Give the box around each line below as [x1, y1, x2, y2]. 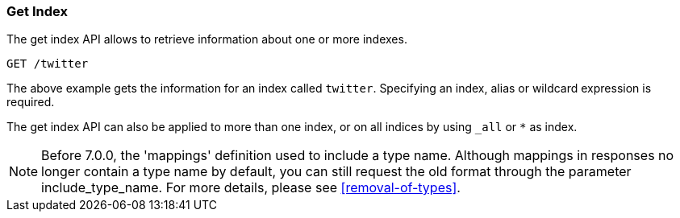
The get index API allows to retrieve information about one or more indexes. [6, 32, 407, 47]
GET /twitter [6, 57, 89, 71]
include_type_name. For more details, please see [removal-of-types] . [41, 179, 461, 196]
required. [6, 95, 55, 109]
